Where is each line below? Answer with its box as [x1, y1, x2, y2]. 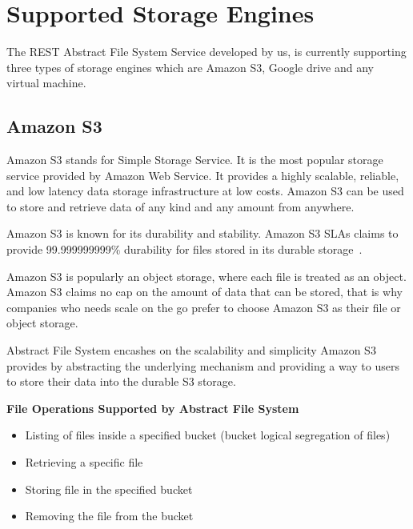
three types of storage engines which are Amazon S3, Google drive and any [6, 58, 374, 75]
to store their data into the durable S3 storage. [6, 373, 236, 390]
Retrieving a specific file [25, 454, 143, 471]
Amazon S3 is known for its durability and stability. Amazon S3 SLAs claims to [6, 225, 399, 242]
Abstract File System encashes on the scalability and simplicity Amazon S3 [6, 342, 376, 359]
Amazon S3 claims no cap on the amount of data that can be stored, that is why [6, 283, 403, 300]
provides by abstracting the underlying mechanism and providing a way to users [6, 357, 399, 374]
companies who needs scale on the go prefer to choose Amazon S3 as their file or [6, 299, 401, 315]
